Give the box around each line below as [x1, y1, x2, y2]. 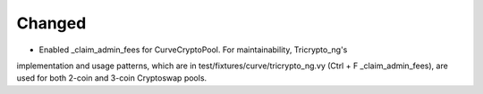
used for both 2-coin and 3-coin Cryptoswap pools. [16, 73, 208, 83]
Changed [16, 13, 87, 33]
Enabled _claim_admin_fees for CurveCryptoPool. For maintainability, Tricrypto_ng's [38, 44, 348, 55]
